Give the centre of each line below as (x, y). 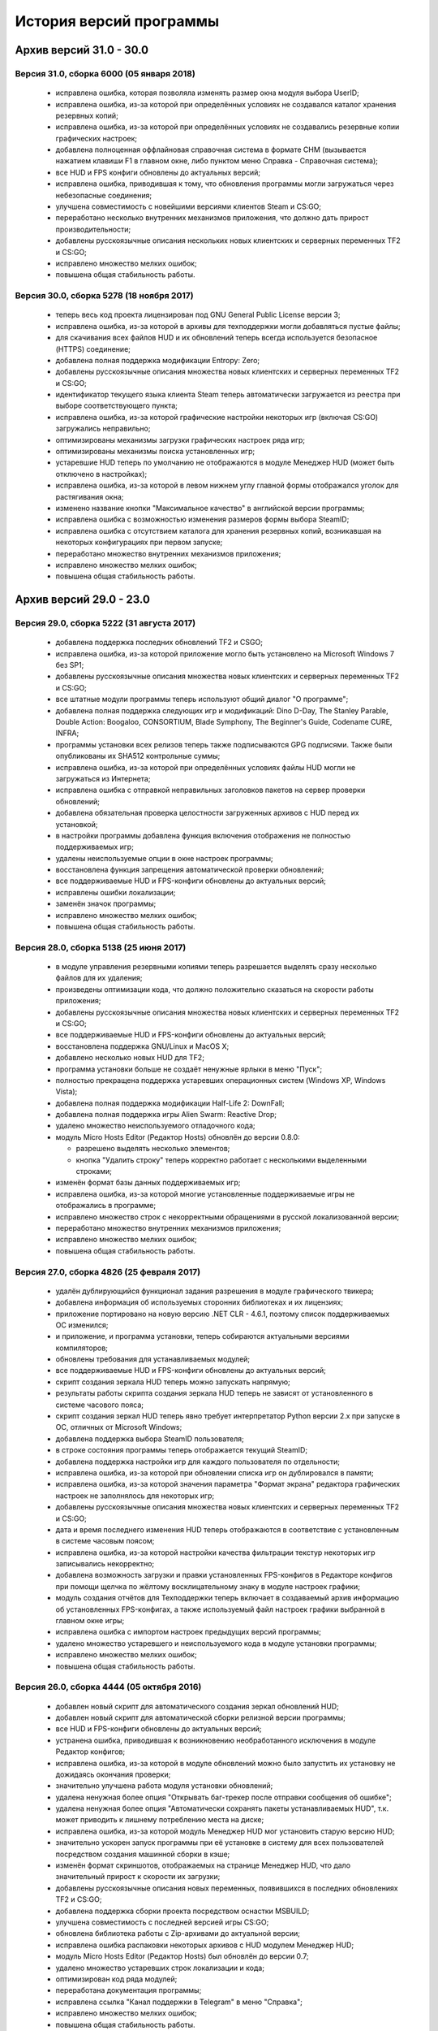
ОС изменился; (82, 1325)
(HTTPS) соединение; (93, 349)
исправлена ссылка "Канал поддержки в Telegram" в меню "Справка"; (179, 2002)
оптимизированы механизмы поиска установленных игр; (155, 452)
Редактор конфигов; (90, 1752)
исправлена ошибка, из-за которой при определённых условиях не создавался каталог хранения (226, 104)
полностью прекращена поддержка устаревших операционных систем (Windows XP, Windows (221, 1080)
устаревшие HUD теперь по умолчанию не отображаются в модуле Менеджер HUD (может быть (225, 462)
